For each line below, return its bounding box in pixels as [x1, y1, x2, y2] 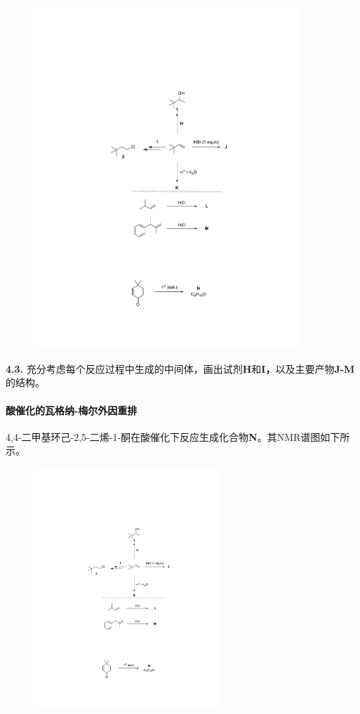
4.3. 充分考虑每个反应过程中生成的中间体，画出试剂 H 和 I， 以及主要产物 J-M [6, 361, 355, 376]
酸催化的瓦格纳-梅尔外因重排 [6, 402, 138, 417]
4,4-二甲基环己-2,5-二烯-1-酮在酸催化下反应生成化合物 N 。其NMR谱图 [6, 429, 321, 444]
